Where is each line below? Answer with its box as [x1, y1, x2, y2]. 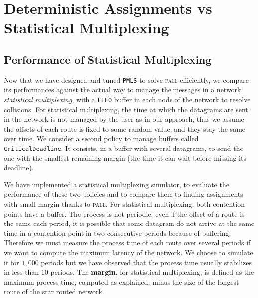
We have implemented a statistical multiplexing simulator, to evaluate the [4, 179, 229, 189]
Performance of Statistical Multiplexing [4, 51, 212, 67]
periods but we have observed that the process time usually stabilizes [41, 257, 252, 267]
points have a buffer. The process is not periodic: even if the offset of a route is [4, 208, 245, 219]
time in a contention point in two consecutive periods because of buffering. [4, 227, 231, 238]
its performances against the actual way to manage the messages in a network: [4, 84, 243, 95]
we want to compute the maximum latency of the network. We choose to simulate [4, 247, 253, 258]
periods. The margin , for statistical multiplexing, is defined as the [50, 267, 254, 277]
